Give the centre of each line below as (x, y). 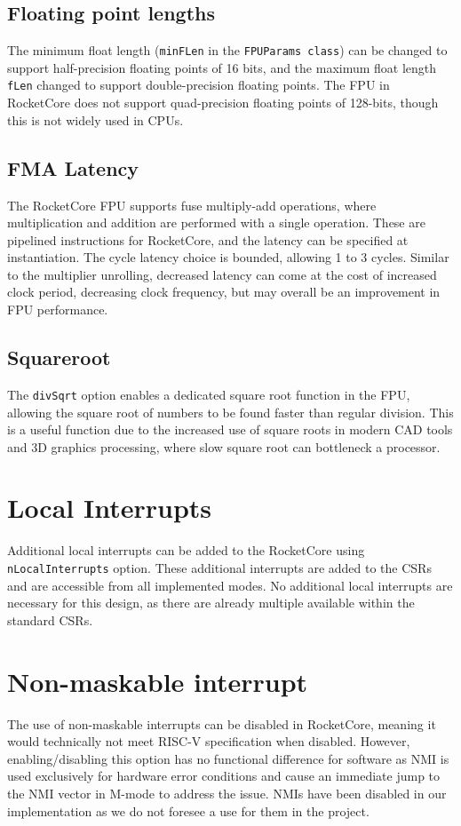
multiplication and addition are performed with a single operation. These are (216, 222)
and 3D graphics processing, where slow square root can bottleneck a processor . (224, 446)
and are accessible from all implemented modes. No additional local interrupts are (230, 585)
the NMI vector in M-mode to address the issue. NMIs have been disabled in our (227, 793)
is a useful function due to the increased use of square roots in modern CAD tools (230, 429)
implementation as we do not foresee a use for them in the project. (188, 810)
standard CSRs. (50, 619)
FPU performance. (58, 310)
